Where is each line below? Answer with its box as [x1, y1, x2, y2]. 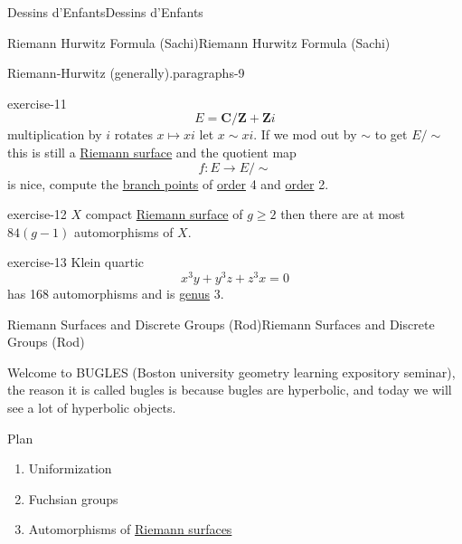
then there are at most [280, 205, 405, 224]
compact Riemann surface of [85, 205, 243, 224]
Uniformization [28, 459, 112, 478]
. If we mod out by [253, 125, 357, 144]
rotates [114, 125, 153, 144]
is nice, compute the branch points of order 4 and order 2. [7, 174, 329, 193]
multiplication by [7, 125, 102, 144]
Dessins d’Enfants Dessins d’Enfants [7, 3, 203, 21]
